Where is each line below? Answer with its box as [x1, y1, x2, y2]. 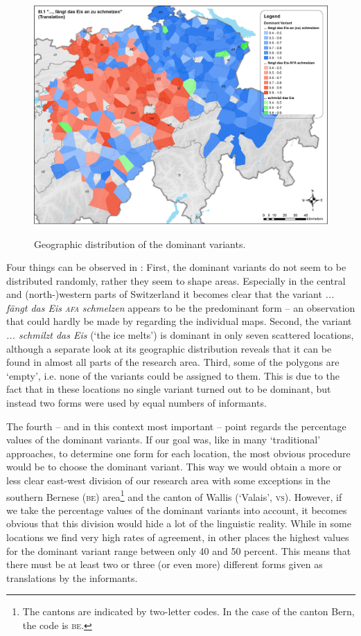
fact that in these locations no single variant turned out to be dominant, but [6, 382, 331, 396]
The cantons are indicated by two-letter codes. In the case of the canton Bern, [22, 604, 355, 619]
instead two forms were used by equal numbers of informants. [6, 396, 267, 410]
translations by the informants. [6, 570, 138, 585]
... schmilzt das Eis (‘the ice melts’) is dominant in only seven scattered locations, [6, 328, 354, 342]
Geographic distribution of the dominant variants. [34, 236, 246, 251]
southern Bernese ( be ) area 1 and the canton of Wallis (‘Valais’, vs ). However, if [6, 487, 342, 504]
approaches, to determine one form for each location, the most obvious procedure [6, 445, 351, 460]
